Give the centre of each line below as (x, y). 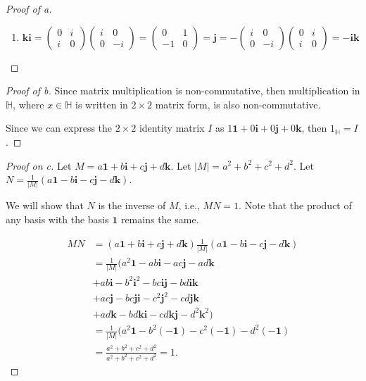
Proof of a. (29, 8)
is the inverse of (132, 205)
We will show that (45, 205)
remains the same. (160, 219)
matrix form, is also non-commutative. (238, 104)
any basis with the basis (57, 219)
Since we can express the (59, 128)
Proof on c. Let (39, 165)
